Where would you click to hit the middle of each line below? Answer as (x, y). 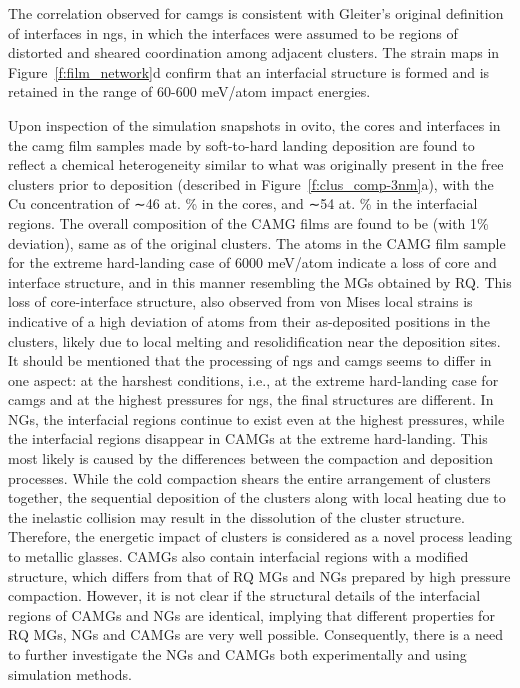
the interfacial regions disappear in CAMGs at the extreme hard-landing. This (248, 438)
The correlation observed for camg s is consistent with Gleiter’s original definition (256, 13)
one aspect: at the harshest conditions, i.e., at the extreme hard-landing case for (253, 379)
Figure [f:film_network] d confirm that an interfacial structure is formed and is (249, 71)
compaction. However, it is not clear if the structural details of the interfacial (244, 595)
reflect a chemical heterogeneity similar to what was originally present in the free (256, 164)
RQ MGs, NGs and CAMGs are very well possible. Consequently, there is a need (255, 634)
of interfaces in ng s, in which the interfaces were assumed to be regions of (233, 32)
